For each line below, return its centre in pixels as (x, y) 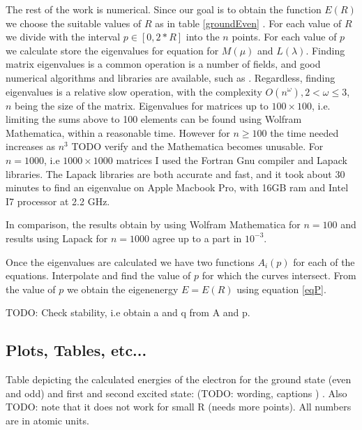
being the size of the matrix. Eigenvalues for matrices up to (142, 105)
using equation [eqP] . (281, 289)
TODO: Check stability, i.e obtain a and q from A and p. (128, 312)
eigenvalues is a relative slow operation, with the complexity (134, 91)
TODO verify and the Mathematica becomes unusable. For (197, 146)
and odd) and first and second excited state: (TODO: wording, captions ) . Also (176, 393)
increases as (31, 146)
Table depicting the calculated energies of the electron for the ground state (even (179, 379)
